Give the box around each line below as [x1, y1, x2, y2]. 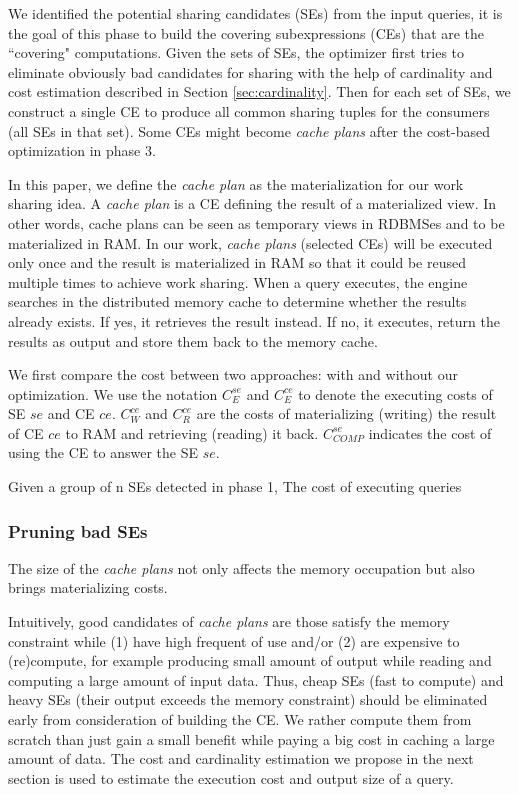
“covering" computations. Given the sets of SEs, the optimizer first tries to [8, 42, 465, 63]
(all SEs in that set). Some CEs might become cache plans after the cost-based [8, 120, 491, 141]
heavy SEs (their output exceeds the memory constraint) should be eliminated [8, 689, 488, 710]
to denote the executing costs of [298, 383, 493, 404]
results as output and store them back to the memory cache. [8, 330, 378, 351]
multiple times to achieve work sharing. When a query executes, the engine [8, 271, 468, 292]
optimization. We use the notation [8, 383, 218, 404]
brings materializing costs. [8, 577, 168, 598]
